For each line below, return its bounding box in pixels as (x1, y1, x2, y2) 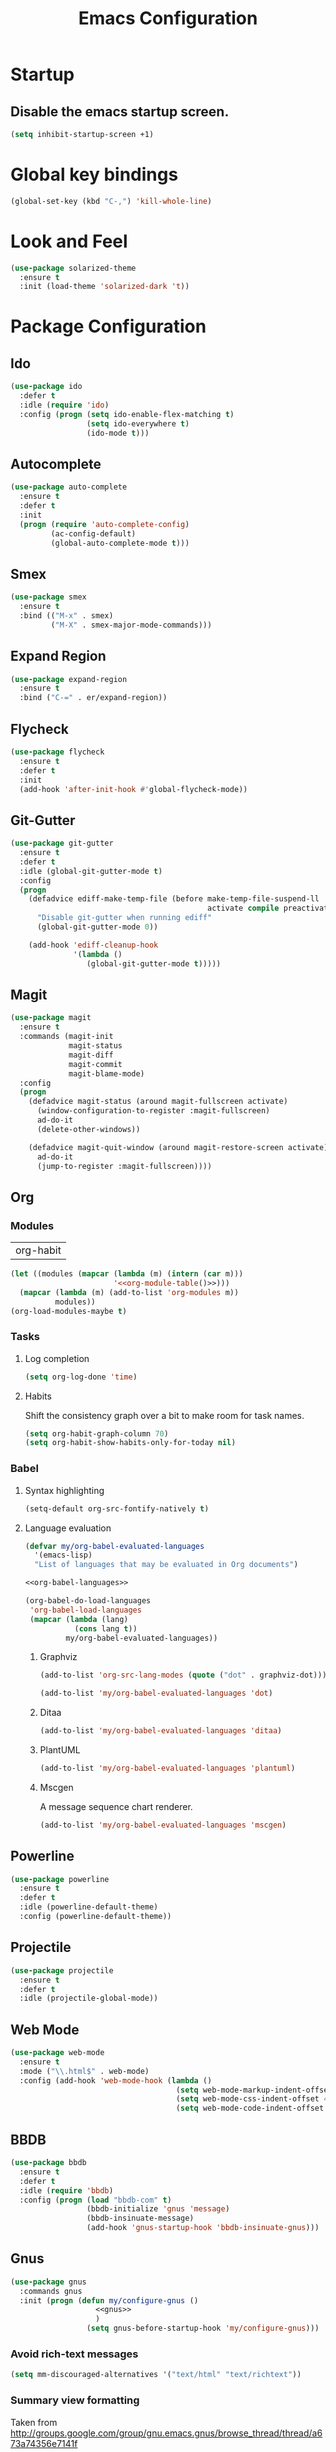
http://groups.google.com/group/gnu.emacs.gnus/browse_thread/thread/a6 (10, 2427, 323, 2439)
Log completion (24, 1352, 90, 1364)
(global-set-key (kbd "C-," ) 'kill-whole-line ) (10, 196, 213, 206)
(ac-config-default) (50, 528, 137, 539)
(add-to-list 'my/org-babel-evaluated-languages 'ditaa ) (39, 1726, 283, 1736)
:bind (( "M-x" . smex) (19, 611, 114, 621)
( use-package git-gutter (10, 838, 114, 849)
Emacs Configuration (78, 7, 258, 30)
